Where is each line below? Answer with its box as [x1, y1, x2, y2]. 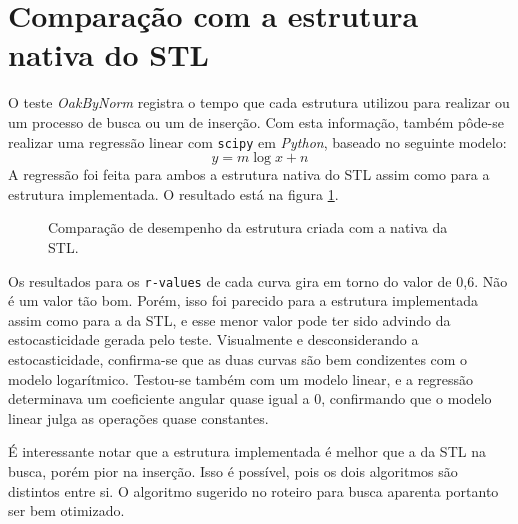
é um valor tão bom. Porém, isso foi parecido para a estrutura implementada [8, 290, 479, 311]
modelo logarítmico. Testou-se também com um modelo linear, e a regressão [8, 368, 474, 389]
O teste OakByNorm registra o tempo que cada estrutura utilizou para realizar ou [8, 92, 510, 113]
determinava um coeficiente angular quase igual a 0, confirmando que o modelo [8, 388, 492, 409]
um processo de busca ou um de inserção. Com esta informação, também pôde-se [8, 111, 504, 132]
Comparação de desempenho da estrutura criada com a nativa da [48, 217, 448, 238]
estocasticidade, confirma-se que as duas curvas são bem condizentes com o [8, 348, 468, 369]
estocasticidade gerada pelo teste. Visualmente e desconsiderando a [8, 329, 419, 350]
